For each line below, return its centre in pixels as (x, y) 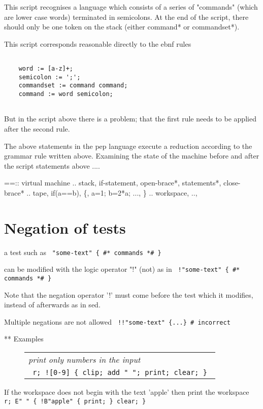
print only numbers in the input (85, 359)
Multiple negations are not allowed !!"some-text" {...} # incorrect (117, 321)
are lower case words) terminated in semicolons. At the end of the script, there (126, 17)
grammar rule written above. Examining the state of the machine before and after (132, 156)
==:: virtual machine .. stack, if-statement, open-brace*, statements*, (113, 183)
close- (232, 183)
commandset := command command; (73, 86)
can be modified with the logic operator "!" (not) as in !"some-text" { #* (122, 269)
